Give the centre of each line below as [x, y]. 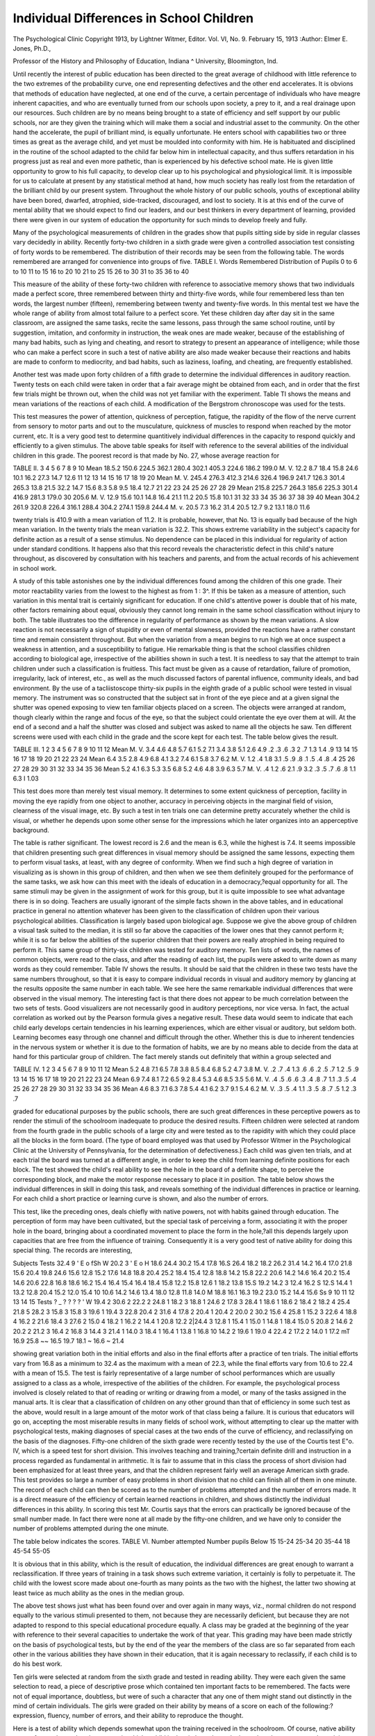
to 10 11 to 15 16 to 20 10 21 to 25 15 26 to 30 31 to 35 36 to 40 [101, 272]
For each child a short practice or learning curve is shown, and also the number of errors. [141, 1199]
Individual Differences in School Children [133, 18]
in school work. [35, 568]
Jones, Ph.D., [32, 48]
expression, [30, 1716]
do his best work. [37, 1664]
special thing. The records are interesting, [73, 1251]
